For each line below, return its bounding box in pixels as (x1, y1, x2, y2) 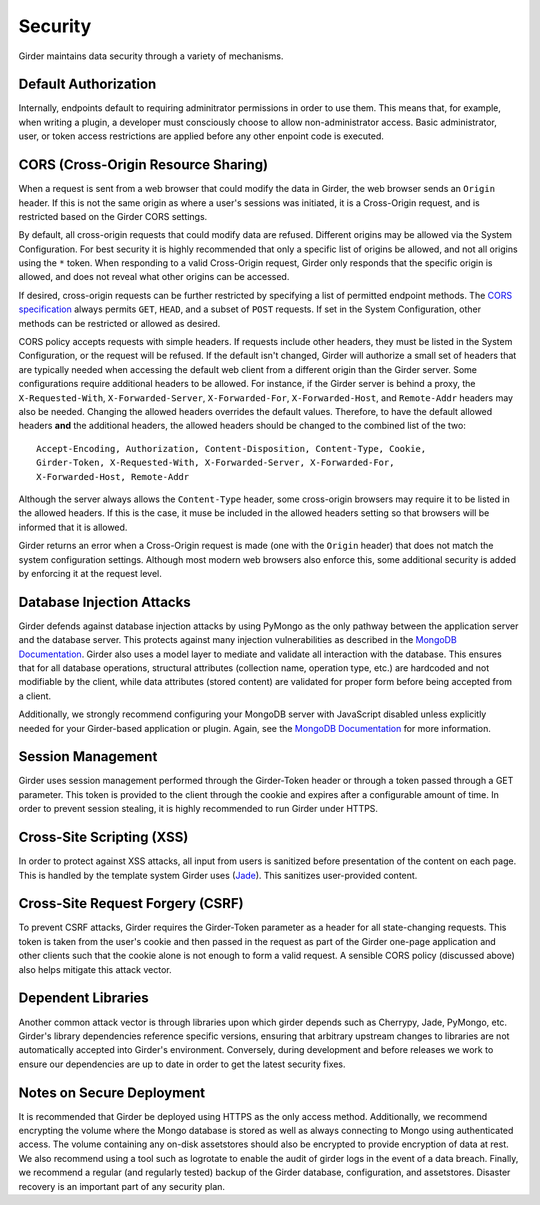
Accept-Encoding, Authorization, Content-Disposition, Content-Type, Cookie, (36, 443, 427, 454)
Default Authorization (18, 76, 157, 93)
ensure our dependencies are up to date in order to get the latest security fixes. (18, 1058, 346, 1070)
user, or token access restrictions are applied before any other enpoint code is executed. (18, 130, 385, 142)
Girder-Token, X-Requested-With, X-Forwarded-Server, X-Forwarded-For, (36, 457, 395, 469)
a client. (18, 690, 52, 702)
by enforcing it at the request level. (18, 567, 162, 579)
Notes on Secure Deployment (18, 1084, 205, 1101)
